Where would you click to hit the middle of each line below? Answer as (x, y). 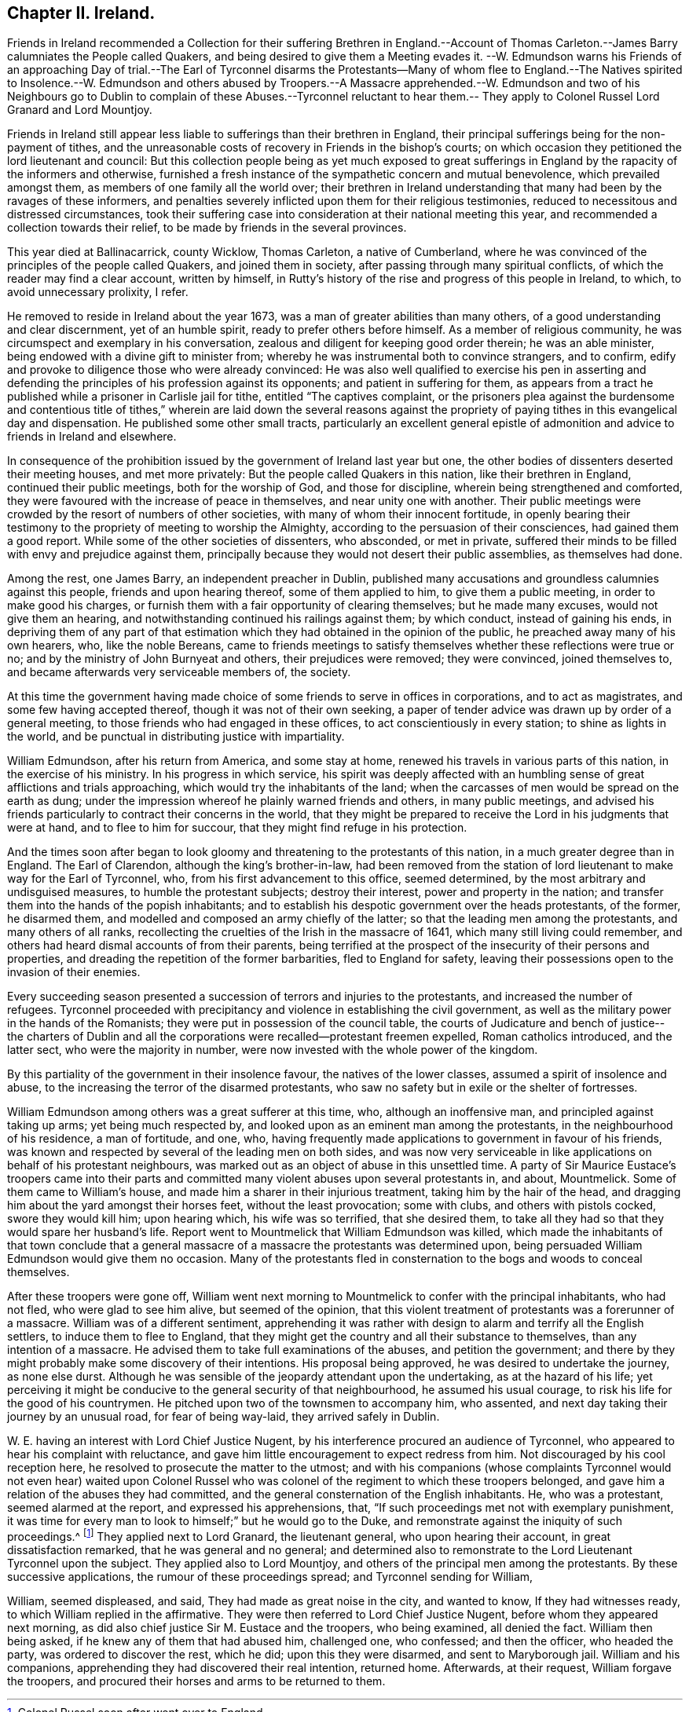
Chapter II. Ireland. (81, 13)
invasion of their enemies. (74, 972)
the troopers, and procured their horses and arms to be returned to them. (196, 1681)
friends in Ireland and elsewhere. (92, 437)
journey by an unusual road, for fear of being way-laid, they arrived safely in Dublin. (224, 1417)
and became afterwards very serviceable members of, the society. (179, 672)
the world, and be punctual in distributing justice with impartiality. (176, 737)
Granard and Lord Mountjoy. (80, 110)
